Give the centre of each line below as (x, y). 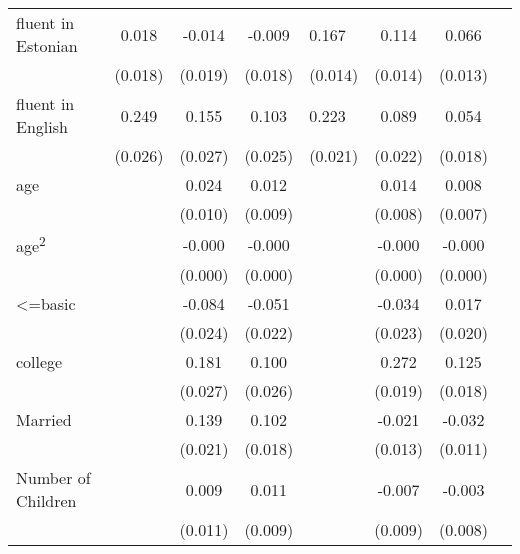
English (42, 126)
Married (44, 420)
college (39, 362)
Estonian (47, 45)
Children (46, 501)
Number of (53, 478)
